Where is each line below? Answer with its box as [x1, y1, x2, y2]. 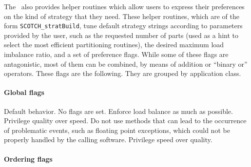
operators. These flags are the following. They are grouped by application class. [4, 68, 241, 78]
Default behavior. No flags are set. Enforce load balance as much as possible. [4, 106, 233, 116]
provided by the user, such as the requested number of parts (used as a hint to [4, 30, 238, 40]
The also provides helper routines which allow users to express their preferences [4, 1, 245, 11]
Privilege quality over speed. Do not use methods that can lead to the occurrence [4, 115, 247, 126]
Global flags [4, 87, 44, 97]
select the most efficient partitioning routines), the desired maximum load [4, 39, 224, 50]
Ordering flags [4, 153, 53, 164]
